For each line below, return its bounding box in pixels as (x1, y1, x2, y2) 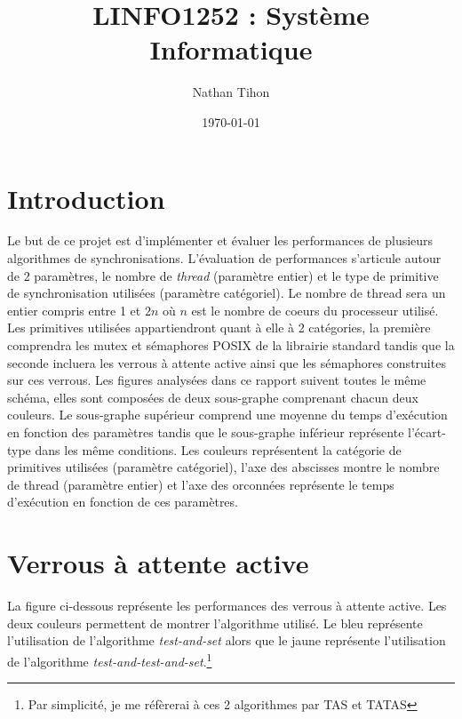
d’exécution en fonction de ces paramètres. (7, 492, 238, 511)
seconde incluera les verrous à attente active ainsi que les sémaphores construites (7, 353, 446, 371)
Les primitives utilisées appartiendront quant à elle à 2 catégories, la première (7, 318, 431, 337)
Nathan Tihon (192, 83, 270, 101)
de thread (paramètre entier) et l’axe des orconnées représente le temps (7, 475, 394, 493)
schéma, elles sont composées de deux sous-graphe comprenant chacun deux (7, 387, 418, 406)
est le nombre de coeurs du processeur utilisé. (191, 300, 439, 319)
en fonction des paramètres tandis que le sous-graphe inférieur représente (7, 422, 404, 441)
